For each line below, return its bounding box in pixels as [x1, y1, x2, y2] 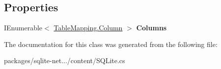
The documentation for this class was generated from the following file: [4, 39, 218, 49]
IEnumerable [4, 23, 43, 33]
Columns [136, 23, 167, 33]
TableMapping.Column [54, 23, 123, 33]
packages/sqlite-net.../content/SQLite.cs [4, 55, 125, 66]
